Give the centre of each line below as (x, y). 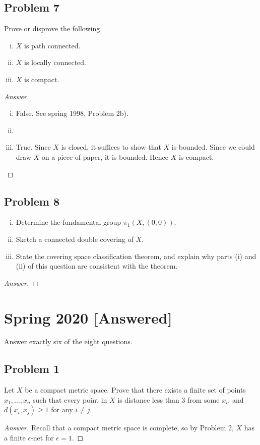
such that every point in (70, 399)
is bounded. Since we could (213, 147)
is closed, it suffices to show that (111, 147)
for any (62, 409)
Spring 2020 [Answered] (88, 317)
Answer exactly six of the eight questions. (68, 341)
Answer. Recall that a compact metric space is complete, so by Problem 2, (119, 428)
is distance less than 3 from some (169, 399)
